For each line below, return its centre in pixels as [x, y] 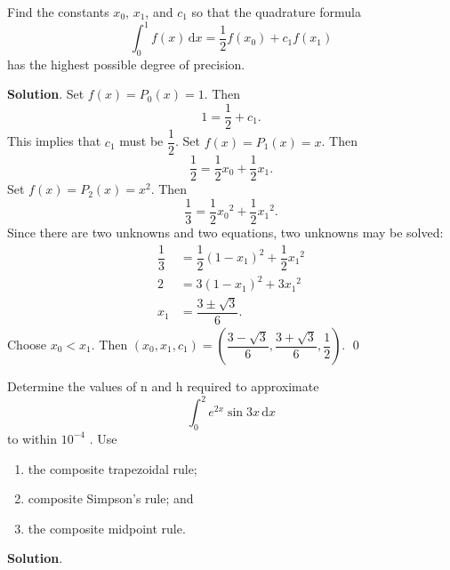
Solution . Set [46, 94]
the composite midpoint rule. [107, 528]
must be [141, 141]
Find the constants [58, 12]
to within [32, 438]
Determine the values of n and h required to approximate [163, 386]
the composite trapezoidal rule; [112, 468]
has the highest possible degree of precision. [126, 64]
